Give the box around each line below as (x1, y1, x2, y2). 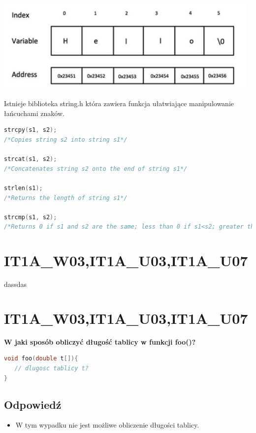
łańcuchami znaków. (4, 108, 64, 118)
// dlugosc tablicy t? (14, 365, 89, 372)
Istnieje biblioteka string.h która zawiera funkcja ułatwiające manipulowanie (4, 98, 234, 109)
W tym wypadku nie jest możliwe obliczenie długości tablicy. (15, 420, 199, 430)
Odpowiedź (4, 396, 62, 412)
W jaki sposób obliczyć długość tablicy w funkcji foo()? (4, 336, 196, 347)
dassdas (4, 279, 27, 289)
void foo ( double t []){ (4, 355, 78, 362)
